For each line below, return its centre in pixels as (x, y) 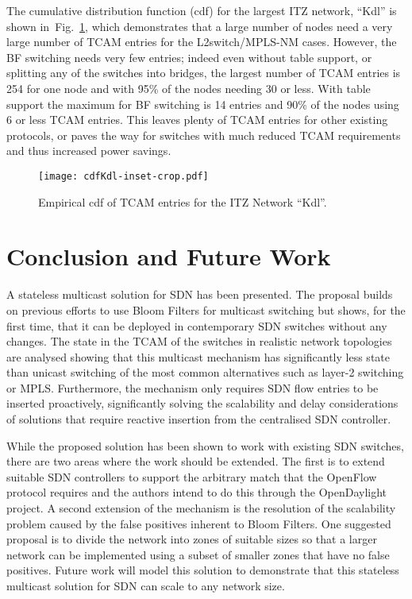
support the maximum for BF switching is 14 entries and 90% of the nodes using (203, 104)
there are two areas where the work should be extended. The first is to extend (196, 461)
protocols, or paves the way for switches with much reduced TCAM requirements (204, 135)
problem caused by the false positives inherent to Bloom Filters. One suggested (199, 523)
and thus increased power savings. (89, 151)
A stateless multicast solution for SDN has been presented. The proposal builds (200, 294)
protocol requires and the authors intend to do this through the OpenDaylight (197, 492)
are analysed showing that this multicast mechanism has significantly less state (198, 356)
